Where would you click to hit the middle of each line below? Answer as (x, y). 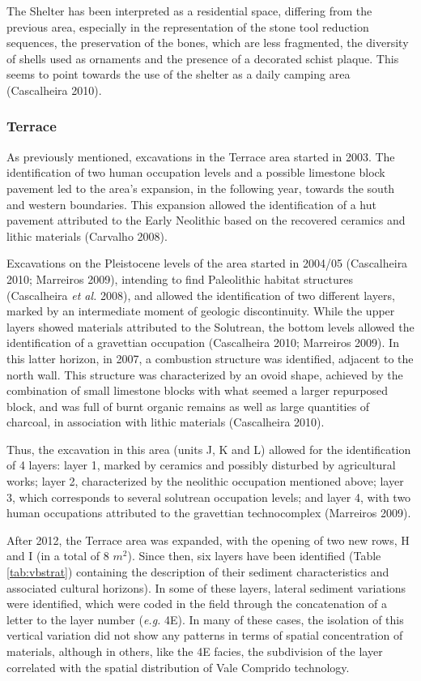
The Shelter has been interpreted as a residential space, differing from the (189, 11)
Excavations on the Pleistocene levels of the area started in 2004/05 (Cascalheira (207, 263)
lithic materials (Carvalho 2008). (87, 236)
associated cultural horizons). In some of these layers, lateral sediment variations (206, 587)
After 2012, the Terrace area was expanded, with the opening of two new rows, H (208, 540)
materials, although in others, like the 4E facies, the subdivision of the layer (195, 651)
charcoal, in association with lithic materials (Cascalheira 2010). (166, 422)
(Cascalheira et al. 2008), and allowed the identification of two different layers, (201, 295)
